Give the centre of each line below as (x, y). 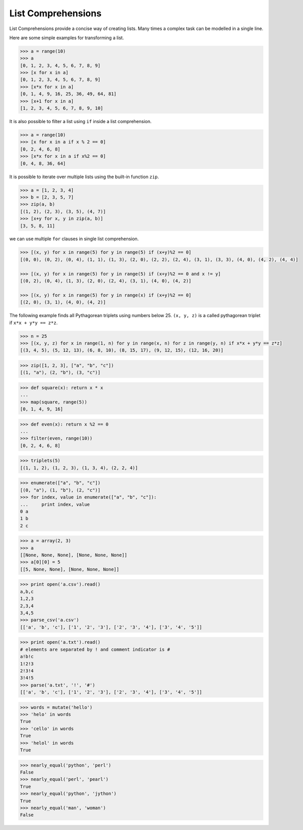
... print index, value (55, 504)
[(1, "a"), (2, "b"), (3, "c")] (60, 373)
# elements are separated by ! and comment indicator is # (95, 649)
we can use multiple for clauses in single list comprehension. (74, 239)
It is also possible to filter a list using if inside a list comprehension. (80, 122)
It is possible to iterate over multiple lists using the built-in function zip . (84, 177)
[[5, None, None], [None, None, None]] (70, 569)
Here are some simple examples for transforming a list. (67, 38)
